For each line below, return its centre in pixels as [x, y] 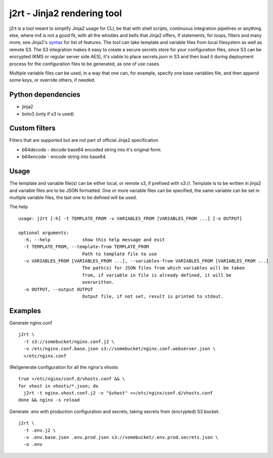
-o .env [33, 444]
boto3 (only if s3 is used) [48, 113]
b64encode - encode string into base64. [64, 157]
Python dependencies [45, 94]
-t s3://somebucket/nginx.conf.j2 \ [69, 341]
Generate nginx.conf [31, 323]
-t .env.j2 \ [40, 430]
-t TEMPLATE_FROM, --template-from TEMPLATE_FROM [86, 247]
